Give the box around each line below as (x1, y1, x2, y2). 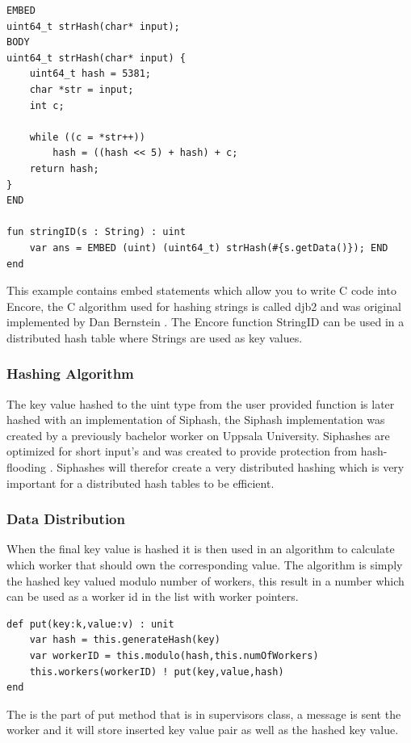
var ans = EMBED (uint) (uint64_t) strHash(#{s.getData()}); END (29, 241, 388, 254)
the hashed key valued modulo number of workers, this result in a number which (6, 572, 405, 589)
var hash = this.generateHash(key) (29, 634, 220, 646)
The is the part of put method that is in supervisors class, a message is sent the (6, 705, 401, 722)
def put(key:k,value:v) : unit (6, 618, 174, 630)
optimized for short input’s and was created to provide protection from (6, 443, 358, 460)
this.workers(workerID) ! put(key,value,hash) (29, 665, 284, 678)
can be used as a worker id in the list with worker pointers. (6, 588, 299, 605)
